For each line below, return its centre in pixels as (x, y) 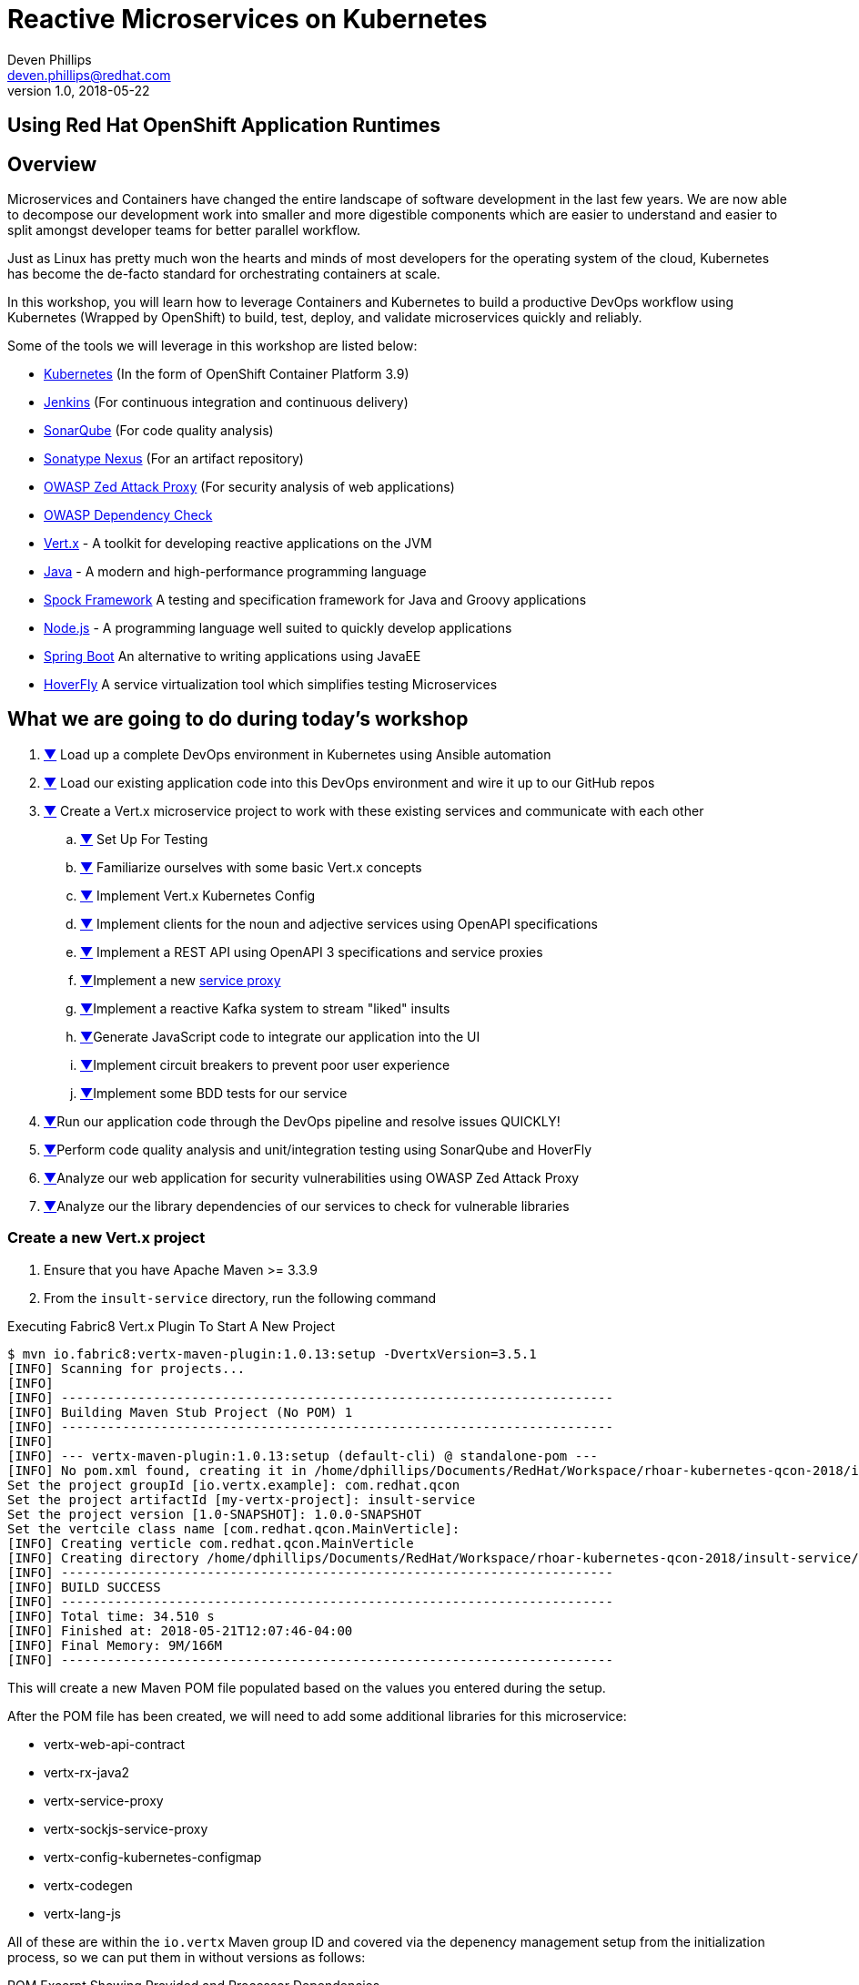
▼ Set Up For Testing (144, 839)
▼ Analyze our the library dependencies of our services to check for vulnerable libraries (307, 1206)
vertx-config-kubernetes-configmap (153, 1857)
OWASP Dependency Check (128, 515)
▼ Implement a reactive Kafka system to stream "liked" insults (265, 1008)
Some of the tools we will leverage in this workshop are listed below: (212, 346)
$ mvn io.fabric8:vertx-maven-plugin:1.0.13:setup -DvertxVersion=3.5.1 (272, 1354)
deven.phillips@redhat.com (89, 75)
